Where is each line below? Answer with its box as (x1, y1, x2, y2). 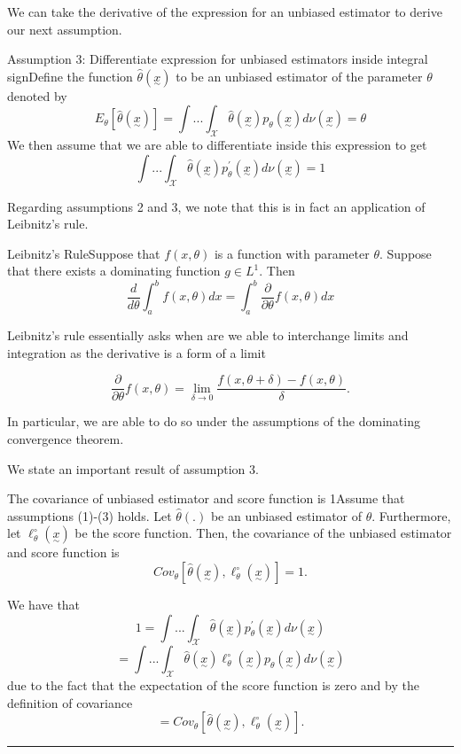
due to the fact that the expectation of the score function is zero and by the (7, 676, 419, 695)
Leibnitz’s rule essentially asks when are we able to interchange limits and (7, 326, 409, 345)
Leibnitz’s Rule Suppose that (7, 244, 160, 262)
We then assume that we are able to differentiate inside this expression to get (7, 136, 427, 154)
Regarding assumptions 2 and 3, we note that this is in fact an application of (7, 197, 426, 215)
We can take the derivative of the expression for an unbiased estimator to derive (7, 3, 442, 20)
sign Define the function (7, 66, 133, 85)
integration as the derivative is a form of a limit (7, 343, 266, 361)
